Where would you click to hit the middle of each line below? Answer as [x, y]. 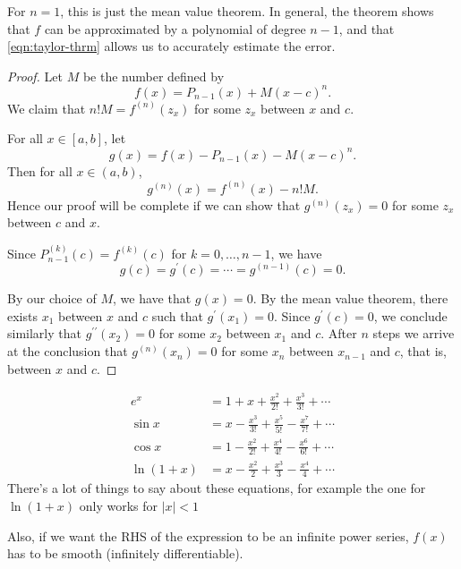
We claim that [47, 108]
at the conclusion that [68, 351]
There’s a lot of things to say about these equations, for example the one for [217, 488]
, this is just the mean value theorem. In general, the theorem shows [247, 11]
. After [339, 333]
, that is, [423, 351]
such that [177, 315]
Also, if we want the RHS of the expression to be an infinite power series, [208, 535]
